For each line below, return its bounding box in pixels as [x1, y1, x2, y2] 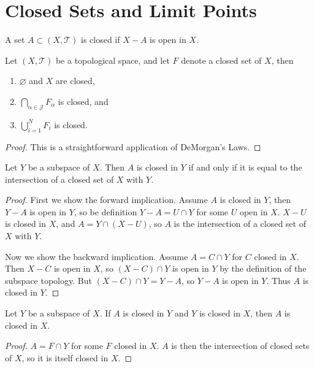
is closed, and [58, 94, 109, 107]
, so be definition [74, 205, 137, 218]
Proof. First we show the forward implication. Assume [5, 193, 208, 206]
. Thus [266, 274, 291, 286]
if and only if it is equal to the [188, 161, 302, 174]
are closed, [55, 74, 95, 87]
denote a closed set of [181, 53, 262, 66]
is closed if [81, 33, 120, 46]
